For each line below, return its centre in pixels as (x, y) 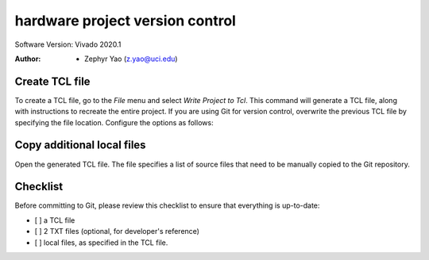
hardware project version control (125, 21)
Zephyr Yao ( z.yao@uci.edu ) (131, 59)
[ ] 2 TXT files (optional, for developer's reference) (117, 231)
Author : (28, 59)
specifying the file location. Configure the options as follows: (114, 122)
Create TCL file (52, 81)
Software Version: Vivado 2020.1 (68, 44)
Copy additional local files (80, 145)
